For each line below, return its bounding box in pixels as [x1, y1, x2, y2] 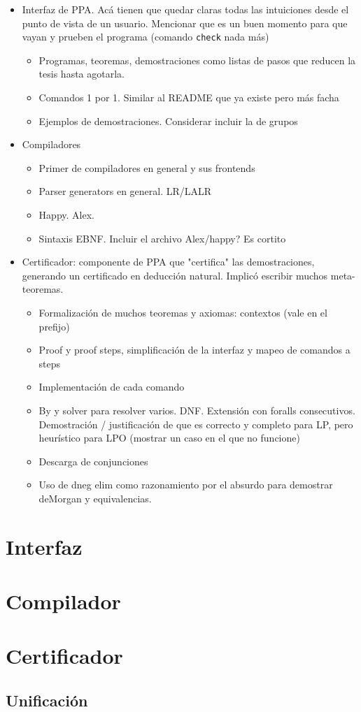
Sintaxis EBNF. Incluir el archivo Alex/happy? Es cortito [38, 231, 286, 245]
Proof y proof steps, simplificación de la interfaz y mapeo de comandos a [38, 342, 351, 357]
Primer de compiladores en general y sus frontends [38, 160, 255, 175]
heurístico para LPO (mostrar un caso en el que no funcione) [38, 430, 300, 445]
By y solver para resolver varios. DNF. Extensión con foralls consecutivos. [38, 402, 355, 417]
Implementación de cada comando [38, 379, 185, 394]
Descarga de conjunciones [38, 453, 148, 468]
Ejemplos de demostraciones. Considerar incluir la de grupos [38, 113, 298, 128]
